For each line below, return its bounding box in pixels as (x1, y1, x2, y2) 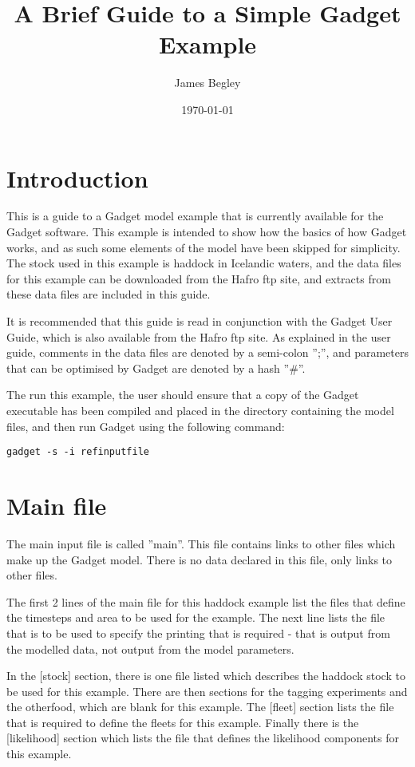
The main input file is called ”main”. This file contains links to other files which (6, 535, 396, 552)
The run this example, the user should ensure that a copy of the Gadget (6, 386, 359, 403)
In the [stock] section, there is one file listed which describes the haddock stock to (6, 667, 405, 684)
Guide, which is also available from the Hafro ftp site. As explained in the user (6, 328, 391, 345)
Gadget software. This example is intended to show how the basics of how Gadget (6, 223, 407, 240)
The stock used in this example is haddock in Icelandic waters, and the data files (6, 255, 401, 271)
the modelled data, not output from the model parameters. (6, 640, 294, 657)
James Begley (174, 74, 241, 91)
